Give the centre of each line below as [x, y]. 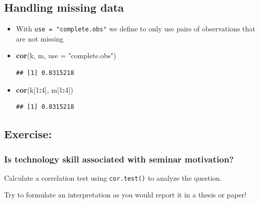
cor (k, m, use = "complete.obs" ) [66, 55]
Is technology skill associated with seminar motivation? [119, 159]
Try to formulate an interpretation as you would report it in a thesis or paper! [125, 195]
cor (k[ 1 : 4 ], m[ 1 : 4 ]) [45, 89]
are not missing [40, 38]
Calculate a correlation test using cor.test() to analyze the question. [113, 177]
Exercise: [28, 134]
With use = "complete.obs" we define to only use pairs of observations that [136, 29]
